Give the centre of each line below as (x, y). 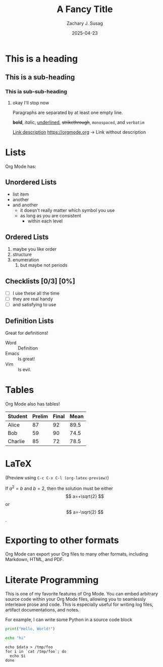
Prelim (40, 416)
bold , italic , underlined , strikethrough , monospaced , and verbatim (78, 122)
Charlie (16, 441)
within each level (45, 221)
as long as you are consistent (51, 216)
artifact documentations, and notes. (42, 610)
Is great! (26, 359)
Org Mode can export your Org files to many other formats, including (76, 554)
